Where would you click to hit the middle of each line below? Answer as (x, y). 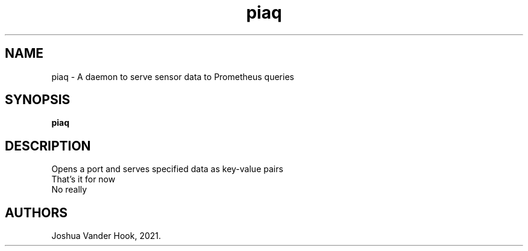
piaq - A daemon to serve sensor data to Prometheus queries (173, 76)
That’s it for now (83, 179)
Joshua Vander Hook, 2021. (106, 236)
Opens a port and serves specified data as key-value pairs (167, 169)
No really (69, 190)
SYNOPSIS (38, 100)
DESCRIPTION (48, 146)
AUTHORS (36, 212)
